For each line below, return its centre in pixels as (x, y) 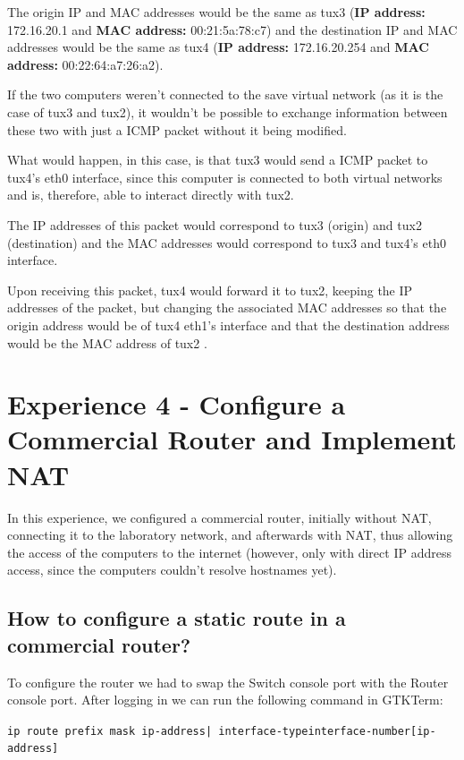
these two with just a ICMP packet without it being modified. (177, 129)
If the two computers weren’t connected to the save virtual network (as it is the (225, 94)
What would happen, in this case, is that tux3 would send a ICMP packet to (218, 160)
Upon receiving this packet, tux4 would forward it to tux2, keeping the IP (210, 290)
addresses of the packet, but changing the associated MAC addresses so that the (227, 307)
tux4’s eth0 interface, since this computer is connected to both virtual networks (225, 177)
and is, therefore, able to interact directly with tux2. (151, 195)
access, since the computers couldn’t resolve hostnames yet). (172, 570)
